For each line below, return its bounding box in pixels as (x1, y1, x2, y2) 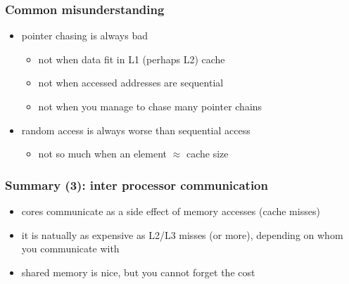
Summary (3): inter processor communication (5, 176, 268, 193)
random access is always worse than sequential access (21, 122, 250, 137)
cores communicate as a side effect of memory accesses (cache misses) (21, 204, 320, 218)
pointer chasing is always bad (21, 28, 148, 43)
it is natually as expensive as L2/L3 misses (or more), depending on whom (21, 227, 343, 242)
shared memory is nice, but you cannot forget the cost (21, 264, 255, 279)
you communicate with (21, 241, 120, 256)
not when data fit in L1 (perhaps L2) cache (38, 51, 225, 66)
